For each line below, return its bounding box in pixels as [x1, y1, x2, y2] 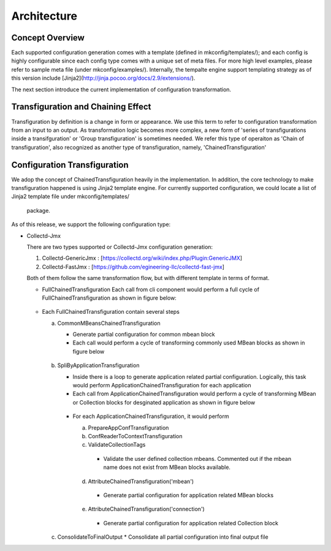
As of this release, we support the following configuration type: [11, 221, 171, 228]
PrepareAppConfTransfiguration [88, 424, 169, 431]
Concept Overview [11, 32, 85, 43]
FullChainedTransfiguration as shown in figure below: [42, 294, 177, 302]
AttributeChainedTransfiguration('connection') [88, 506, 205, 513]
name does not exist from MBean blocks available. [103, 463, 231, 471]
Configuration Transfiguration [11, 159, 129, 170]
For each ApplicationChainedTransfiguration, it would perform [72, 412, 229, 420]
